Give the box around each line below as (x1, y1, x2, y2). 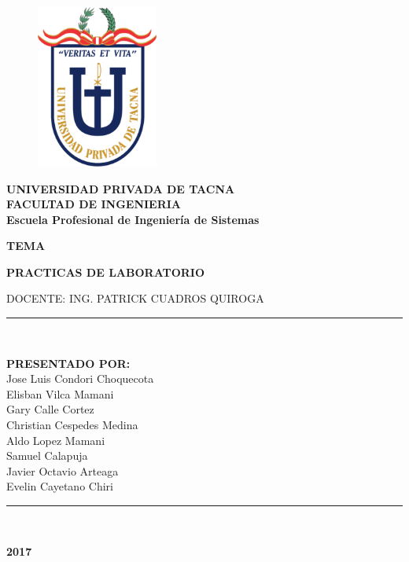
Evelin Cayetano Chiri (6, 478, 113, 494)
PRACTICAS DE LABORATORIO (6, 263, 205, 280)
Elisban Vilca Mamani (6, 385, 114, 402)
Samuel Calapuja (6, 447, 88, 464)
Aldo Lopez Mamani (6, 432, 105, 448)
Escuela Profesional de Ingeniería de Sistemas (6, 211, 260, 227)
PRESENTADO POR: (6, 354, 131, 371)
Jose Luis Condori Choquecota (6, 370, 154, 387)
